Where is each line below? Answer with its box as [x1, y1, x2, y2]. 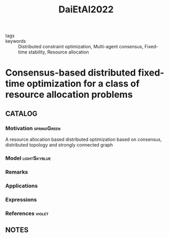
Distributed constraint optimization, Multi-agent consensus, [18, 44, 143, 50]
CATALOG [5, 109, 37, 118]
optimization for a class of [26, 78, 140, 89]
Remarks [5, 168, 28, 175]
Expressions [5, 196, 37, 203]
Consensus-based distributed [5, 67, 136, 79]
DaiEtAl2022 [58, 4, 114, 15]
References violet [5, 210, 49, 217]
